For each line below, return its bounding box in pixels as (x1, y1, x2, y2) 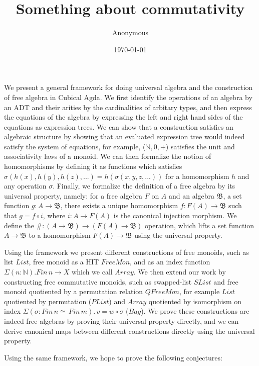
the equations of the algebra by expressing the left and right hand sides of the (4, 112, 243, 122)
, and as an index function (130, 256, 210, 267)
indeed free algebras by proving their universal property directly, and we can (4, 315, 239, 326)
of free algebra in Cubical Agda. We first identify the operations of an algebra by (4, 91, 252, 102)
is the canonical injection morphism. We (113, 210, 237, 221)
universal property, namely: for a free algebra (4, 190, 143, 201)
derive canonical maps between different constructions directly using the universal (4, 325, 255, 336)
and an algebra (169, 190, 215, 201)
